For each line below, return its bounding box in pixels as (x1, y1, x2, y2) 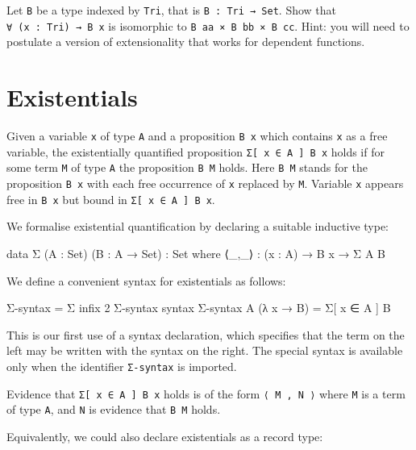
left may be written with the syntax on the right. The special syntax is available (6, 342, 403, 359)
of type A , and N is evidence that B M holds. (6, 401, 221, 418)
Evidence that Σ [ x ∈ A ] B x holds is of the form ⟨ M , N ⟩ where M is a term (6, 385, 406, 402)
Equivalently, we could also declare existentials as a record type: (6, 427, 323, 444)
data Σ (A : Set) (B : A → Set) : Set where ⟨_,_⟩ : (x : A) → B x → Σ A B (6, 244, 385, 261)
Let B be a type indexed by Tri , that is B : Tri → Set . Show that (6, 2, 337, 18)
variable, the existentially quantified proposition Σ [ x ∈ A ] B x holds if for (6, 143, 385, 160)
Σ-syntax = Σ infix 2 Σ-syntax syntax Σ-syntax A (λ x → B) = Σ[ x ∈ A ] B (6, 299, 391, 316)
